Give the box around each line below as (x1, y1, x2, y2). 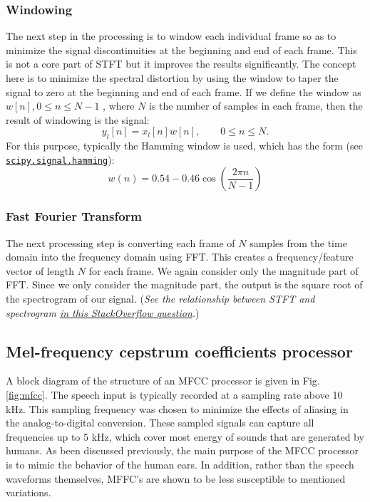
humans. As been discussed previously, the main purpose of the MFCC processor (6, 443, 359, 458)
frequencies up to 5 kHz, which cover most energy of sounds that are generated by (6, 429, 364, 444)
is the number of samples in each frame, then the (149, 98, 363, 113)
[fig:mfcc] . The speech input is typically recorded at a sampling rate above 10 (6, 387, 343, 402)
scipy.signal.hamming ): (6, 152, 115, 167)
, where (103, 98, 135, 113)
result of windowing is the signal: (6, 112, 150, 127)
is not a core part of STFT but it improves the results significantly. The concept (6, 56, 356, 71)
